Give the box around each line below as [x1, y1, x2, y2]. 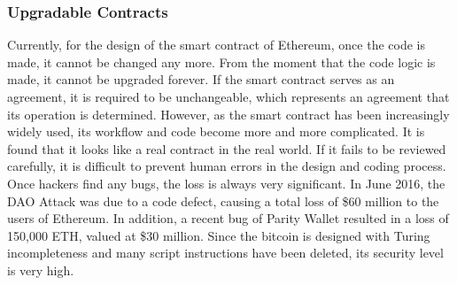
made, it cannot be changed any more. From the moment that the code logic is [7, 52, 436, 71]
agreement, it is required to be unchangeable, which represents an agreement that [7, 88, 450, 105]
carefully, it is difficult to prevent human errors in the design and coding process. [7, 157, 446, 175]
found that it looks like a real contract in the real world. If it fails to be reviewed [7, 139, 446, 158]
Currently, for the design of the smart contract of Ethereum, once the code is [7, 35, 425, 54]
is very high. [7, 260, 74, 279]
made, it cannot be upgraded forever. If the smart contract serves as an [7, 70, 395, 89]
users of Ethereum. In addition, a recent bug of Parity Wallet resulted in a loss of [7, 209, 449, 227]
